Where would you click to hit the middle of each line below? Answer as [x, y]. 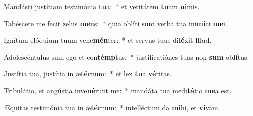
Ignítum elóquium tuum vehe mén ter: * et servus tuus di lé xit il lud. [108, 40]
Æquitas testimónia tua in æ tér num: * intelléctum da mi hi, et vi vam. [112, 107]
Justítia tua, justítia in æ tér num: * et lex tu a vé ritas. [88, 74]
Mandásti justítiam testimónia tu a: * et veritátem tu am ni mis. [102, 6]
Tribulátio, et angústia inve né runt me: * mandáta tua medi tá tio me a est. [118, 90]
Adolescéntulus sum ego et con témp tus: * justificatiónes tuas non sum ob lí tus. [127, 57]
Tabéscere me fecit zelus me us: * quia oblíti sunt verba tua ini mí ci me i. [116, 23]
